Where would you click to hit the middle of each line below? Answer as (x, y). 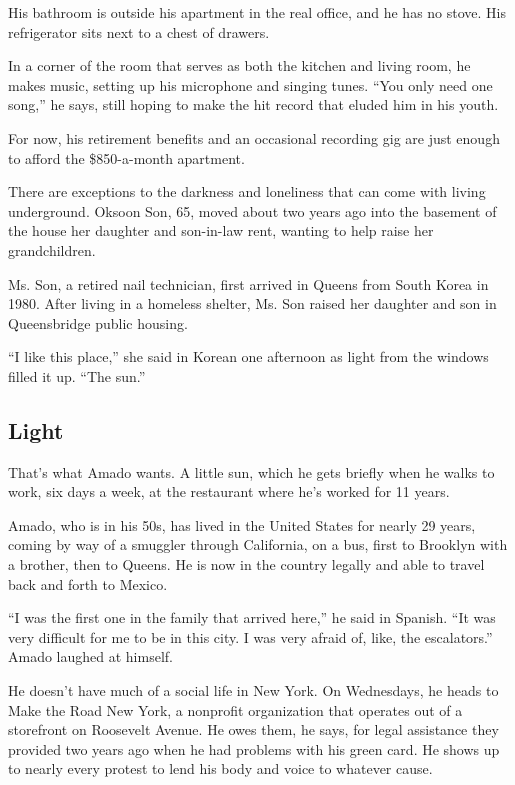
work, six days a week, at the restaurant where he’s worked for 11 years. (229, 491)
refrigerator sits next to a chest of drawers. (139, 31)
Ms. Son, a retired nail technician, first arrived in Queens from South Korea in (248, 283)
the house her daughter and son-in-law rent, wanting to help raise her (221, 230)
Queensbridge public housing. (98, 322)
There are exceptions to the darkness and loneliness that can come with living (247, 191)
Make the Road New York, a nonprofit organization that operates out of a (235, 709)
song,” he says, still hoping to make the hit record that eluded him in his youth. (253, 104)
